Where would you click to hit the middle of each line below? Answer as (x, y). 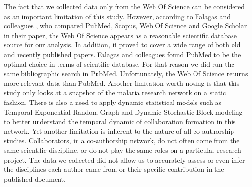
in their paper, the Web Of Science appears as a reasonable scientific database (121, 35)
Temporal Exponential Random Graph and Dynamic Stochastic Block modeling (123, 112)
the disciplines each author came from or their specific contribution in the (114, 169)
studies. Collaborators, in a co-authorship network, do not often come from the (122, 140)
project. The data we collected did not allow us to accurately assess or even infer (125, 159)
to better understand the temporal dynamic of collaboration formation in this (120, 121)
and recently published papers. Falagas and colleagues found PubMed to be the (123, 54)
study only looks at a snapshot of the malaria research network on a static (115, 93)
